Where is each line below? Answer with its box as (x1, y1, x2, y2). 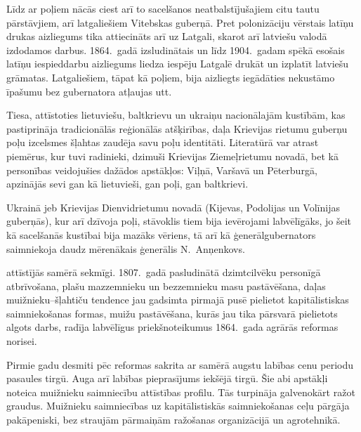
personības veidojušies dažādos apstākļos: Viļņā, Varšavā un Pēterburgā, (6, 162, 317, 177)
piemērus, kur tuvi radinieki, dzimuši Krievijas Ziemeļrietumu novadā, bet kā (6, 148, 339, 163)
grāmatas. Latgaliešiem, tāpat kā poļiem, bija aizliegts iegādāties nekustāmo (6, 70, 335, 84)
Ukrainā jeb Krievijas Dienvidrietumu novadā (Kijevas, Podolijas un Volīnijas (6, 199, 340, 214)
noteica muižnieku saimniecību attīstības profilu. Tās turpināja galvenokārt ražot (6, 384, 355, 399)
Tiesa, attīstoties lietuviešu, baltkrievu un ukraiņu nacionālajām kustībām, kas (6, 107, 346, 122)
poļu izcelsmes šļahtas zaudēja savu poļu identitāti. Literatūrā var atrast (6, 135, 319, 150)
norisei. (6, 334, 37, 348)
